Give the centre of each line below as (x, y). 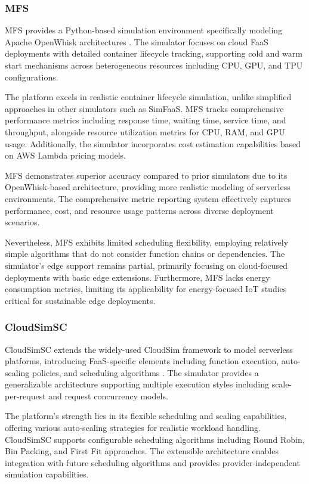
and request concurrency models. (108, 395)
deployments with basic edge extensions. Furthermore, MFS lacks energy (137, 277)
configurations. (32, 77)
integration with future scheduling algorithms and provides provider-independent (152, 462)
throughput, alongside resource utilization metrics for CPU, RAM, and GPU (145, 131)
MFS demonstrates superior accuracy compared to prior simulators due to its (146, 175)
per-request (25, 395)
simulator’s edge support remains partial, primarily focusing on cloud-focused (146, 265)
